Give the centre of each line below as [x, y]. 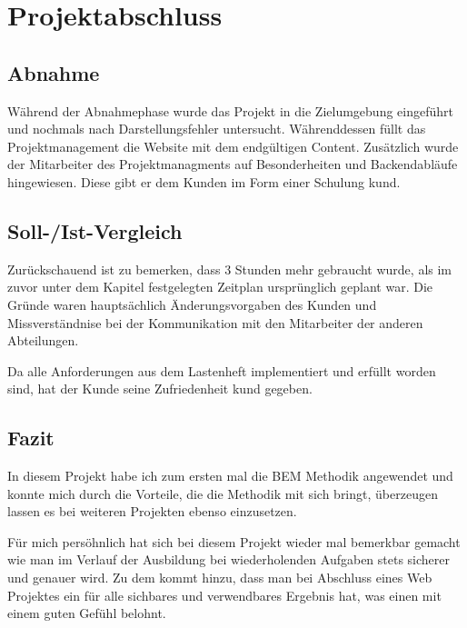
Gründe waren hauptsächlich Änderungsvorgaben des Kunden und [192, 304]
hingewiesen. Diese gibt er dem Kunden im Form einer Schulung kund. [204, 181]
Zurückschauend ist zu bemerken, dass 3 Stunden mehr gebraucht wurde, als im [230, 269]
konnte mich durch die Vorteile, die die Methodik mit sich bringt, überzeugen [223, 493]
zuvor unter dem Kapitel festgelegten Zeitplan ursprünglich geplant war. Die [220, 287]
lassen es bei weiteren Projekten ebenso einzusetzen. [152, 511]
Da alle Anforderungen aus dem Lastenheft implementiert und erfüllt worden [222, 370]
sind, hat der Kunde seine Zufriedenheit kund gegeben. [160, 389]
